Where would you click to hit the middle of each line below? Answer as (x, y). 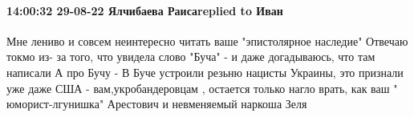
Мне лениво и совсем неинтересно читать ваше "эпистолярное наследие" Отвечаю (207, 40)
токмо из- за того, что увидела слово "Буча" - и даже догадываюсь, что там (191, 56)
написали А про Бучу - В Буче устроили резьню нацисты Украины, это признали (205, 72)
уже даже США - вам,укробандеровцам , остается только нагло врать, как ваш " (202, 88)
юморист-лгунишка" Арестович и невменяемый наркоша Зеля (157, 104)
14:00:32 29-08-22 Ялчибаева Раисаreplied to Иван (145, 10)
